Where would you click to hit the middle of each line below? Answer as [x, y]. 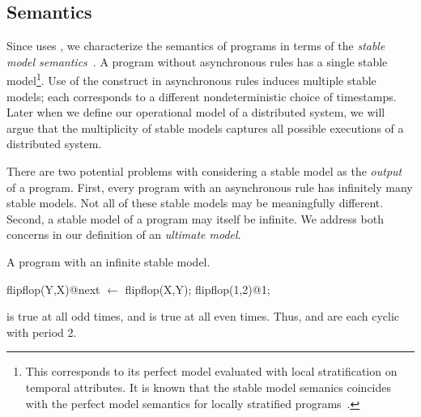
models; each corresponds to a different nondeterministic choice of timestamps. [202, 96]
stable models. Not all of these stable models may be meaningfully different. [195, 203]
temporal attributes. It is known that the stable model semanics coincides [208, 387]
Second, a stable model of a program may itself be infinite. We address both [195, 218]
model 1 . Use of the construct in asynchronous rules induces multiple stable [191, 79]
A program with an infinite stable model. [108, 261]
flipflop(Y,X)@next [53, 289]
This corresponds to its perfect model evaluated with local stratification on [211, 371]
